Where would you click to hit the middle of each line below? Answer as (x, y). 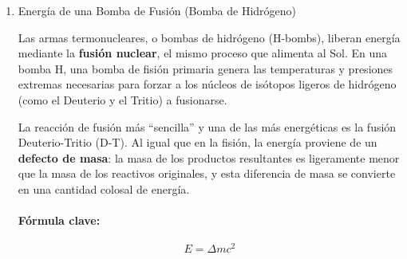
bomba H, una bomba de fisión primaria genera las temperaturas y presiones (205, 68)
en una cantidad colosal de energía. (104, 188)
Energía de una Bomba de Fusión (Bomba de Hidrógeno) (157, 10)
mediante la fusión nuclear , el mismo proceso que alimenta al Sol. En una (203, 53)
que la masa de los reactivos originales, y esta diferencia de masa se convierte (207, 173)
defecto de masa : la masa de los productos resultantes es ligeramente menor (209, 157)
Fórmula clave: (59, 220)
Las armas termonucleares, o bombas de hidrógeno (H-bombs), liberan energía (209, 37)
